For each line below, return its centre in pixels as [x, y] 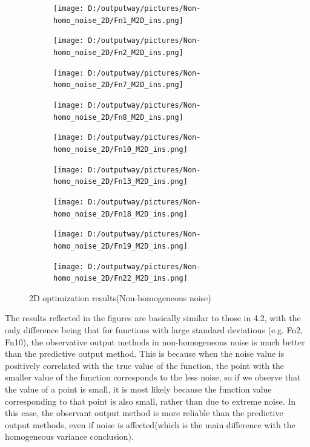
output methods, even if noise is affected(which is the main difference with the [150, 424]
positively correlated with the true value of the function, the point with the [145, 365]
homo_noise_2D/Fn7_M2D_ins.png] [118, 85]
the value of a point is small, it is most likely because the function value [138, 389]
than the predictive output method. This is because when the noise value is [145, 354]
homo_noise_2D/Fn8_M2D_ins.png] [118, 117]
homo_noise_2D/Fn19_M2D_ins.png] [120, 246]
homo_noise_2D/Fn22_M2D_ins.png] [120, 279]
